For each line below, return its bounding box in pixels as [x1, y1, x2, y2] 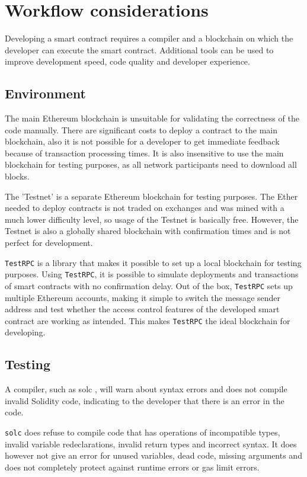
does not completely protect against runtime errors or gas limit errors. [5, 460, 260, 473]
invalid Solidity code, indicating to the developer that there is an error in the [5, 394, 284, 406]
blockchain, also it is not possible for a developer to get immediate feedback [5, 135, 280, 148]
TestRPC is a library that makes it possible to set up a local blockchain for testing [5, 256, 302, 268]
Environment [5, 84, 86, 103]
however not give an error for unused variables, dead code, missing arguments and [5, 449, 302, 462]
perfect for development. [5, 236, 93, 249]
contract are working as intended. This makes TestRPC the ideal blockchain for [5, 314, 290, 326]
